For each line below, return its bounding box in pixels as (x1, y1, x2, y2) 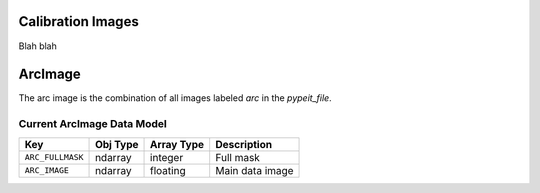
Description (215, 137, 273, 151)
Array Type (150, 137, 205, 151)
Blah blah (18, 40, 57, 52)
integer (150, 150, 184, 164)
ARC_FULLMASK (24, 152, 84, 163)
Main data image (215, 163, 294, 177)
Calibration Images (18, 13, 139, 30)
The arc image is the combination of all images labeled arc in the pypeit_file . (18, 92, 332, 104)
